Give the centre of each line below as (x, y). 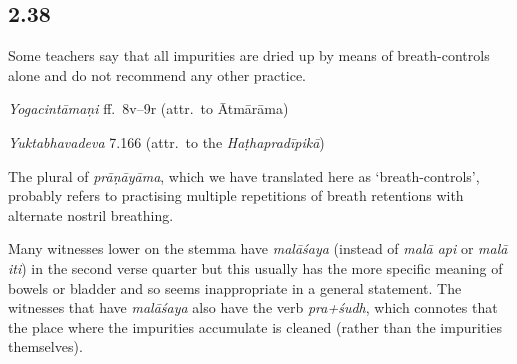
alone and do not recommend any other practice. (157, 74)
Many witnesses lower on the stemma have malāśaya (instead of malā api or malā (258, 248)
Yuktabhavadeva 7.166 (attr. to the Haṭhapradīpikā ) (166, 141)
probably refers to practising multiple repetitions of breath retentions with (236, 195)
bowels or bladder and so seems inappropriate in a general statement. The (235, 287)
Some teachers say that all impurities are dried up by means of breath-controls (249, 55)
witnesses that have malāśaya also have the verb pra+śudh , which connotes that (253, 307)
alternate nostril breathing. (91, 214)
